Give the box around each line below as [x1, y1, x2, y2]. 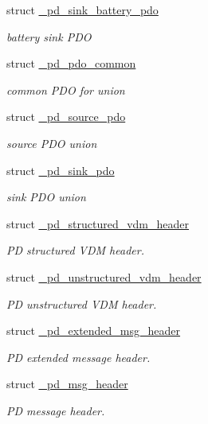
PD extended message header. [6, 348, 151, 365]
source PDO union [6, 134, 97, 151]
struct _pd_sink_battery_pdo [6, 2, 159, 18]
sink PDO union [6, 189, 86, 205]
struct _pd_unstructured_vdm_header [6, 268, 202, 285]
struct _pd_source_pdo [6, 108, 126, 125]
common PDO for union [6, 81, 125, 98]
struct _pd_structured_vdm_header [6, 215, 190, 231]
